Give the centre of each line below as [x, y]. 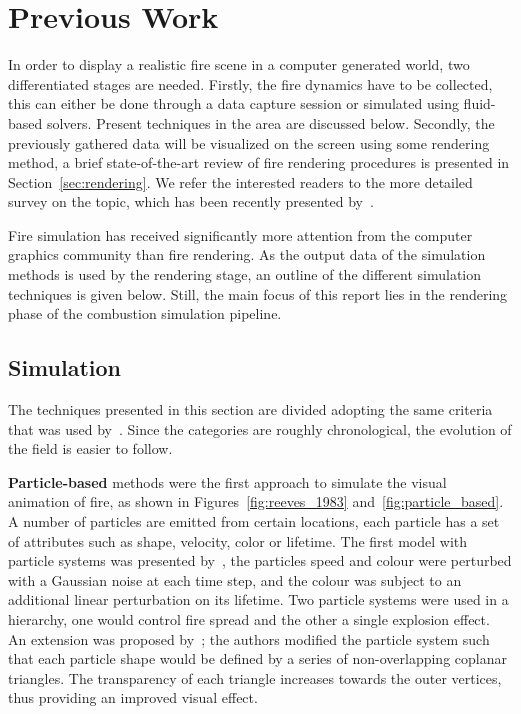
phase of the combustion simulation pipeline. [145, 313]
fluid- [479, 103]
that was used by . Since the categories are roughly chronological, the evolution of [260, 428]
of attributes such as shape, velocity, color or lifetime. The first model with [238, 540]
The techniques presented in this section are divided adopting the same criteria [250, 409]
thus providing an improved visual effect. [133, 697]
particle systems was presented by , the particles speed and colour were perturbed [260, 560]
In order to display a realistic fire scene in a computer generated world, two [239, 64]
